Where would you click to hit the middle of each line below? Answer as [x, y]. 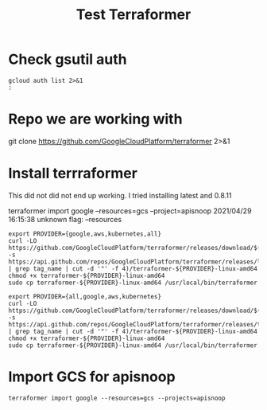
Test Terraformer [133, 15]
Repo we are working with [95, 119]
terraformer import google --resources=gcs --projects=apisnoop [117, 398]
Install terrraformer [73, 174]
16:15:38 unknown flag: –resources [65, 219]
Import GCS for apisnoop [92, 377]
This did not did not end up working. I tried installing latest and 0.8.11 [120, 195]
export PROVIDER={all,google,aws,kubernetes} [85, 296]
